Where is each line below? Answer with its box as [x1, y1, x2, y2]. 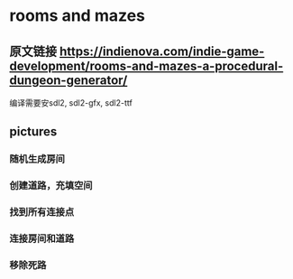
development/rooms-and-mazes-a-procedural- [9, 58, 284, 73]
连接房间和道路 [9, 232, 75, 245]
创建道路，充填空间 [9, 180, 93, 192]
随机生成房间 [9, 153, 66, 165]
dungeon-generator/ [9, 72, 128, 88]
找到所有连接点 [9, 206, 75, 219]
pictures [9, 124, 58, 140]
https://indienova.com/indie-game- [59, 43, 265, 59]
